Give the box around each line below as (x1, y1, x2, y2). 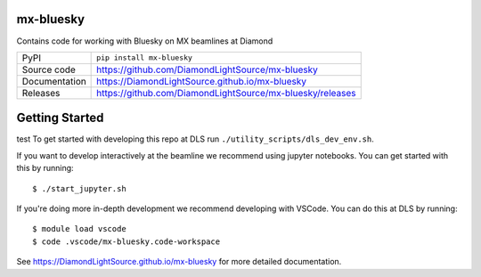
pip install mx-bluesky (96, 53, 193, 62)
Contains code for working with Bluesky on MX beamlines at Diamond (16, 36, 273, 46)
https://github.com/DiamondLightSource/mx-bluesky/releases (96, 86, 356, 99)
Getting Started (16, 110, 104, 126)
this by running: (16, 163, 75, 174)
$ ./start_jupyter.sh (32, 183, 126, 193)
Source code (21, 63, 76, 76)
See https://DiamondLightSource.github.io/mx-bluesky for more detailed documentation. (16, 257, 342, 267)
